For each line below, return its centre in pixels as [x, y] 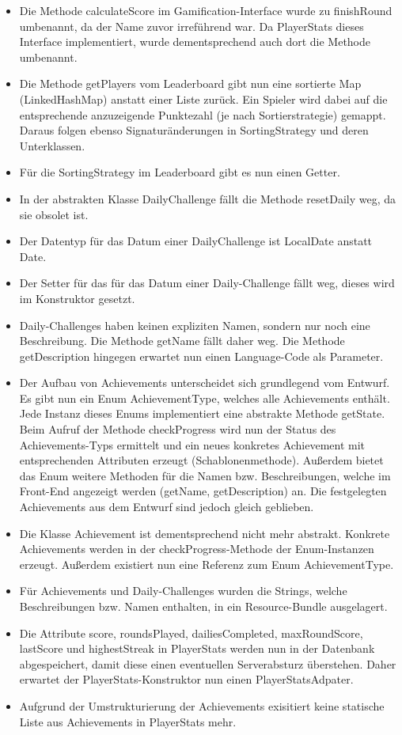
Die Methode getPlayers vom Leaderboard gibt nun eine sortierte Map [190, 83]
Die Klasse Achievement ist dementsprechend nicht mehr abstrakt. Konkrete [205, 533]
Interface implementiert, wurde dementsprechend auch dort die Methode [195, 42]
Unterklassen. [52, 145]
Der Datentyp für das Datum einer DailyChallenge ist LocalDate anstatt [196, 241]
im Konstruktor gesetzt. [77, 298]
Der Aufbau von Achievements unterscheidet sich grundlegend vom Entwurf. [205, 383]
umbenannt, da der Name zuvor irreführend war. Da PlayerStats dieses [192, 26]
